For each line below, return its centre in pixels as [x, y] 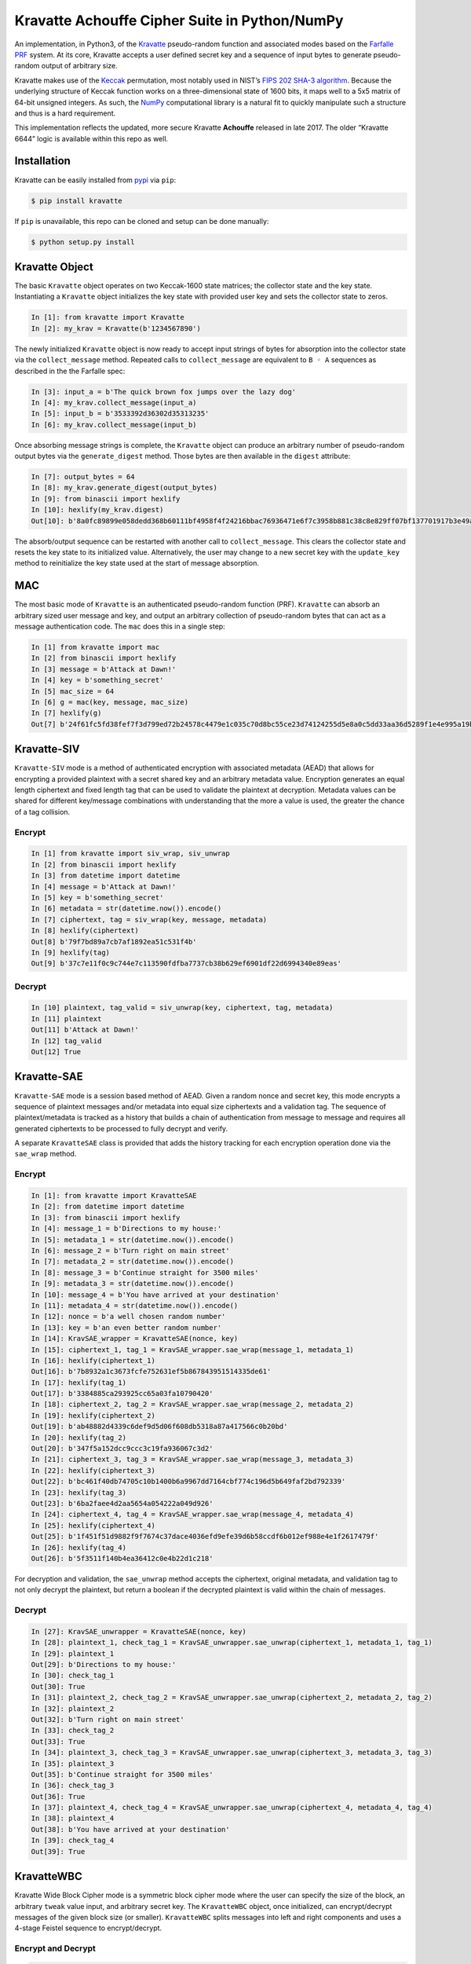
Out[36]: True [58, 1796]
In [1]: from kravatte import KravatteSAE [114, 1196]
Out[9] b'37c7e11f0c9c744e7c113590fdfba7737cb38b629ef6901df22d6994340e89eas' [186, 964]
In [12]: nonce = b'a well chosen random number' [128, 1317]
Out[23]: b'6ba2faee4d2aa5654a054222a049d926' [122, 1503]
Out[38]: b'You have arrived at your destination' [131, 1829]
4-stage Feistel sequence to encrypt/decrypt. [88, 1928]
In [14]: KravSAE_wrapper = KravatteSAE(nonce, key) [135, 1339]
